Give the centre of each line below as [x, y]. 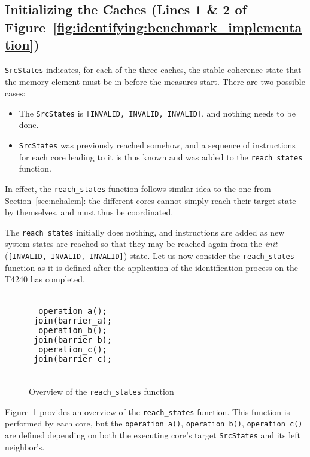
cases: [15, 93]
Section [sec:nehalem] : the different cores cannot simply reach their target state [151, 200]
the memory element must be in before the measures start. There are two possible [155, 81]
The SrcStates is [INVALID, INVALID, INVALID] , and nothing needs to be [157, 113]
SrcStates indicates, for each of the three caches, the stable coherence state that [153, 69]
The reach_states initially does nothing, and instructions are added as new [145, 232]
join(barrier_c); [73, 359]
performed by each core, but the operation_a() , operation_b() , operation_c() [154, 423]
